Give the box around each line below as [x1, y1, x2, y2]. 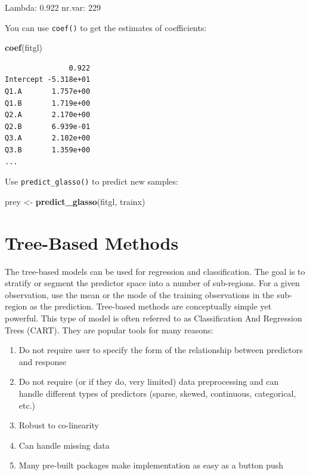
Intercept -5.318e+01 [5, 75, 91, 84]
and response [18, 355, 66, 367]
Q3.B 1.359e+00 [5, 146, 91, 154]
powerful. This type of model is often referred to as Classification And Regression [5, 311, 302, 324]
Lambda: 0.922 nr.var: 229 [5, 1, 101, 13]
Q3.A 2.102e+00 [5, 134, 91, 143]
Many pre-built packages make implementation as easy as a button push [18, 459, 284, 471]
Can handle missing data [18, 439, 110, 451]
